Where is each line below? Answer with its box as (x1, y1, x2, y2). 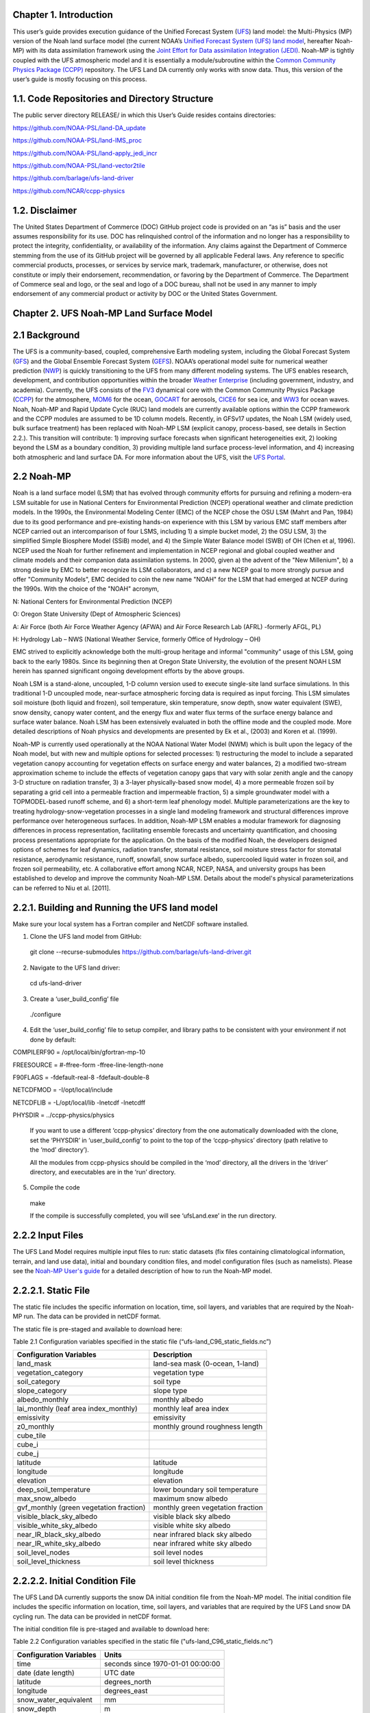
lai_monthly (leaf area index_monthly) (16, 1404, 138, 1414)
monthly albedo (153, 1395, 203, 1405)
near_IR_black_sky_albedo (16, 1530, 101, 1540)
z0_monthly (16, 1422, 55, 1431)
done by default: (29, 1035, 77, 1044)
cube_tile (16, 1431, 47, 1440)
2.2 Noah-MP (12, 471, 71, 482)
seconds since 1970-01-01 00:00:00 (103, 1659, 221, 1668)
